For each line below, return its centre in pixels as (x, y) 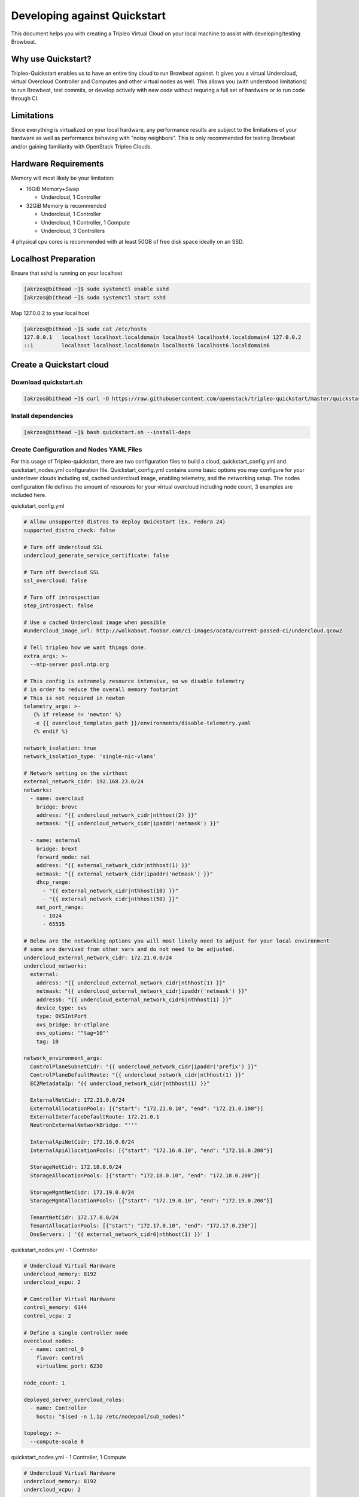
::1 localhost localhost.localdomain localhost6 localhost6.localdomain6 (147, 346)
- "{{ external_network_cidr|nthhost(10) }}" (111, 890)
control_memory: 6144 (55, 1307)
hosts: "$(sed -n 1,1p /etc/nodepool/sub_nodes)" (110, 1416)
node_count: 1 (44, 1383)
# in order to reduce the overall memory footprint (101, 690)
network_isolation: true (60, 748)
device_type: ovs (62, 1008)
